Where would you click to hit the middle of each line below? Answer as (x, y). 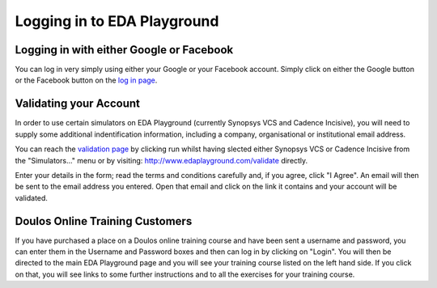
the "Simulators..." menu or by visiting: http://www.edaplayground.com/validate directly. (161, 160)
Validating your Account (78, 104)
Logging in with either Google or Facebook (124, 50)
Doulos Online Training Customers (104, 221)
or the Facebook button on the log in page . (86, 80)
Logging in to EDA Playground (117, 21)
